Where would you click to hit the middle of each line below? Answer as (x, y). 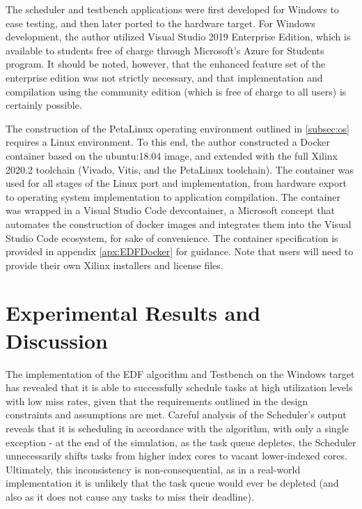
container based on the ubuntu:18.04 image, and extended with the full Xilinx (172, 155)
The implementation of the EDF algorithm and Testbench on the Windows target (180, 373)
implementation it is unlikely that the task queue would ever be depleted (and (172, 483)
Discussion (57, 340)
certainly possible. (44, 105)
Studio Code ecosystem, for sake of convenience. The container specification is (172, 237)
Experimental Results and (133, 313)
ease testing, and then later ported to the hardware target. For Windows (160, 23)
